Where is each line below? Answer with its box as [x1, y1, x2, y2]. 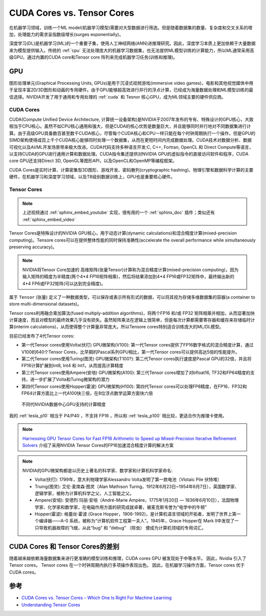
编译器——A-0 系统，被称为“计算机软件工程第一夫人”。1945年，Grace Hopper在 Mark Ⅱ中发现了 [38, 518, 235, 524]
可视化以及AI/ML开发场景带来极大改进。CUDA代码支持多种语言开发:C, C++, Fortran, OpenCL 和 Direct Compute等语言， [9, 144, 254, 150]
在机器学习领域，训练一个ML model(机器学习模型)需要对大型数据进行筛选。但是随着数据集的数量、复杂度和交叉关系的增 [9, 25, 253, 31]
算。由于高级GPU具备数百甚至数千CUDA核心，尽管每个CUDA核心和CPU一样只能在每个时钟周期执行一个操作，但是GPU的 [9, 130, 256, 136]
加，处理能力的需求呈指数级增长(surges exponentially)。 [9, 31, 124, 37]
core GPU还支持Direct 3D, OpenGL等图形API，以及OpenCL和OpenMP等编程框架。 [9, 158, 177, 164]
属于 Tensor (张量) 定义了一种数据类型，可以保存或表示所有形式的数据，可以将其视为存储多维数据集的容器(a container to [9, 294, 256, 300]
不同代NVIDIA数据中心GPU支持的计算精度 [21, 402, 106, 408]
